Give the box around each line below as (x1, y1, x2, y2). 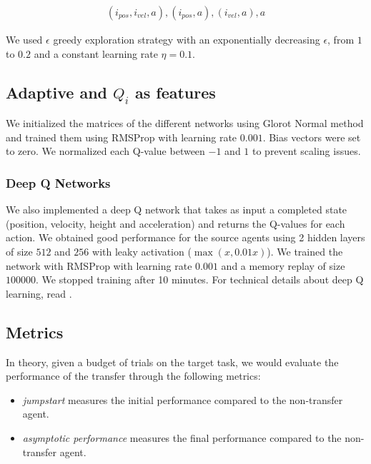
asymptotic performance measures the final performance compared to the (22, 430, 342, 445)
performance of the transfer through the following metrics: (6, 368, 261, 383)
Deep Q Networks (6, 173, 111, 191)
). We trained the (267, 244, 343, 258)
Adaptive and (6, 81, 108, 103)
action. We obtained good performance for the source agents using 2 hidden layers (6, 230, 365, 245)
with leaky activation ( (92, 244, 192, 258)
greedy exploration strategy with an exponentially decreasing (53, 32, 320, 47)
